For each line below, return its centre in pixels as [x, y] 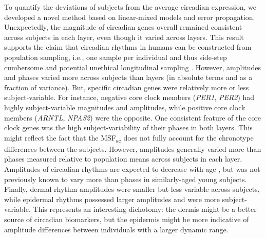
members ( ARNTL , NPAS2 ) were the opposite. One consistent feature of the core [133, 117]
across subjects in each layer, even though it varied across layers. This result [124, 37]
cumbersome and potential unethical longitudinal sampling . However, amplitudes [133, 67]
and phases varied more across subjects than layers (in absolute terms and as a [128, 77]
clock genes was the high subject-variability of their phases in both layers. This [128, 127]
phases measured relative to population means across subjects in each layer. [123, 159]
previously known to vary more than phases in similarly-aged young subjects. [126, 179]
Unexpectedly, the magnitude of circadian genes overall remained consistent [123, 27]
